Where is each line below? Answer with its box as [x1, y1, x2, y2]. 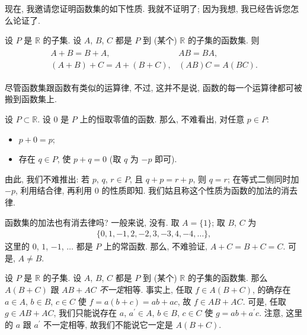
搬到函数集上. [5, 93, 57, 105]
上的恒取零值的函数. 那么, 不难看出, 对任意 [79, 113, 245, 125]
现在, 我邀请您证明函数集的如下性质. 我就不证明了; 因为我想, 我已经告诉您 [5, 2, 291, 14]
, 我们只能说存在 [53, 306, 117, 319]
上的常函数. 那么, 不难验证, [103, 240, 207, 252]
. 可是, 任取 [242, 295, 286, 307]
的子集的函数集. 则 [187, 34, 260, 46]
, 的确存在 [252, 283, 291, 296]
